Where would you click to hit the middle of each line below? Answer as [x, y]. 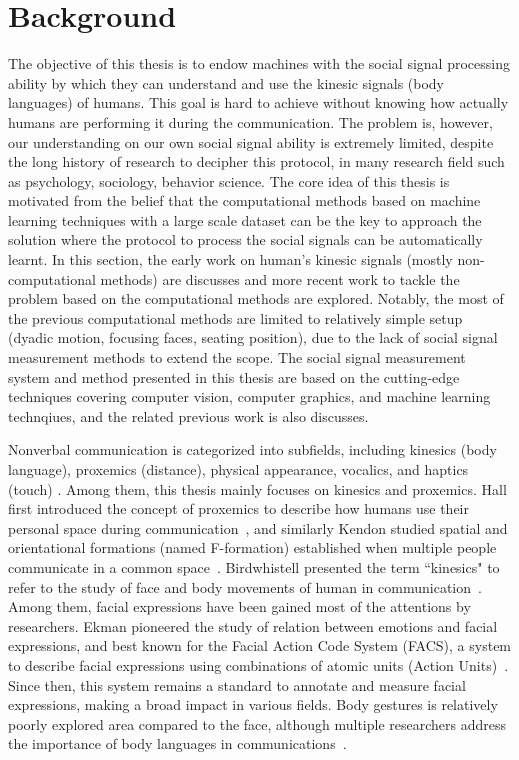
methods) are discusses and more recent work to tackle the [280, 278]
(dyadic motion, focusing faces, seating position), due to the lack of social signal [253, 337]
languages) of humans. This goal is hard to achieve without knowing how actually [258, 102]
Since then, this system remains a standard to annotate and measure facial [237, 684]
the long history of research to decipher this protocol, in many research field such [256, 161]
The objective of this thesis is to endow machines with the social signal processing [259, 63]
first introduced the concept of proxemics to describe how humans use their [239, 508]
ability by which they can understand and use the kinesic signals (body [226, 82]
